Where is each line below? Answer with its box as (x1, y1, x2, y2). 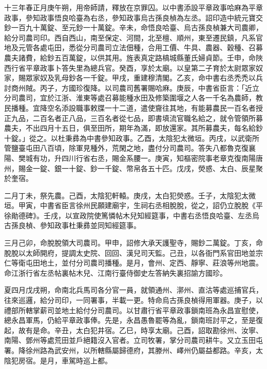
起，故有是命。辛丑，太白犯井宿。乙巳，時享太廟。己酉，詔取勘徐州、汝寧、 (4, 324, 263, 335)
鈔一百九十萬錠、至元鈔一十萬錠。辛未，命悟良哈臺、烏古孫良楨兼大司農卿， (4, 22, 263, 33)
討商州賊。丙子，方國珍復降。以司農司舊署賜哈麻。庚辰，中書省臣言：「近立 (4, 82, 259, 93)
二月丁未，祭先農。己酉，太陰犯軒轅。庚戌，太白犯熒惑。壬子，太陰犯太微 (4, 190, 256, 200)
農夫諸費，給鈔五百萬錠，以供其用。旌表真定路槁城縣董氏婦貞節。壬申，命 (4, 52, 256, 63)
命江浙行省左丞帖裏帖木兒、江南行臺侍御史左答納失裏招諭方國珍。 (4, 267, 227, 278)
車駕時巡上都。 (61, 355, 112, 365)
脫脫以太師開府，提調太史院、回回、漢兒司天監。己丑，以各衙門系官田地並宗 (4, 247, 263, 258)
